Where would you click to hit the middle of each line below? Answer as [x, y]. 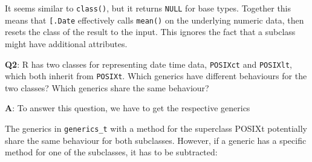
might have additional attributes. [66, 43]
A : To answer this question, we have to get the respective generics [128, 108]
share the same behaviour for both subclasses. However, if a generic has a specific [156, 140]
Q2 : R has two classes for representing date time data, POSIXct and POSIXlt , [148, 64]
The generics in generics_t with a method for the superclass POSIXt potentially [156, 128]
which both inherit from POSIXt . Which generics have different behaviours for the [156, 76]
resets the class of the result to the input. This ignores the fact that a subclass [150, 32]
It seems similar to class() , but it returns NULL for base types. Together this [148, 8]
